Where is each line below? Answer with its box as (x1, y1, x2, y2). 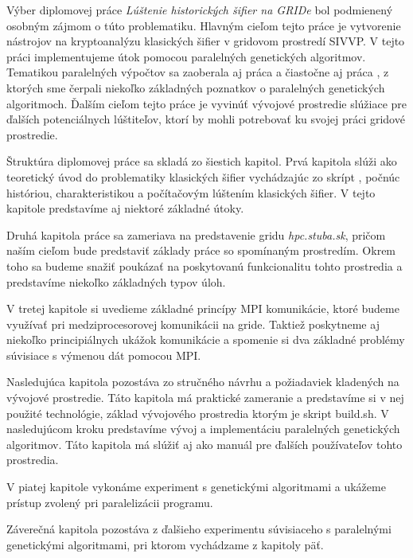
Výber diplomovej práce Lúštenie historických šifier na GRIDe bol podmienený (6, 2, 393, 18)
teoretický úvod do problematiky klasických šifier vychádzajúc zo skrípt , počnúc (6, 168, 400, 185)
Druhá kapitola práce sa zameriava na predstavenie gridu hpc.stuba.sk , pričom (6, 226, 386, 243)
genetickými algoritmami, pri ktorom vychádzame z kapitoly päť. (6, 536, 324, 552)
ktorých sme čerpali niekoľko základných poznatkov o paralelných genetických (6, 79, 385, 96)
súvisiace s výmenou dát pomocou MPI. (6, 346, 201, 363)
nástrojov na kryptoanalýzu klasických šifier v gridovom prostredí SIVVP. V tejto (6, 33, 405, 49)
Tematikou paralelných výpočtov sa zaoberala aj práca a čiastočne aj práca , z (6, 64, 389, 80)
